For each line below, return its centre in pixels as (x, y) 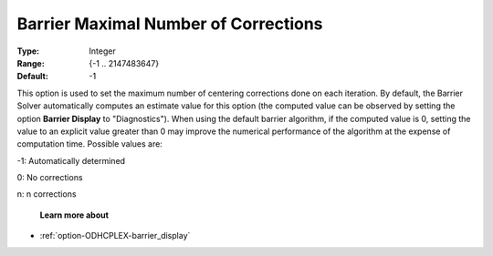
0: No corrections (50, 178)
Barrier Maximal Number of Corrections (170, 24)
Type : (28, 51)
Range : (31, 63)
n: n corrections (47, 194)
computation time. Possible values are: (90, 144)
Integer (102, 51)
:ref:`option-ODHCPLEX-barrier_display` (115, 236)
